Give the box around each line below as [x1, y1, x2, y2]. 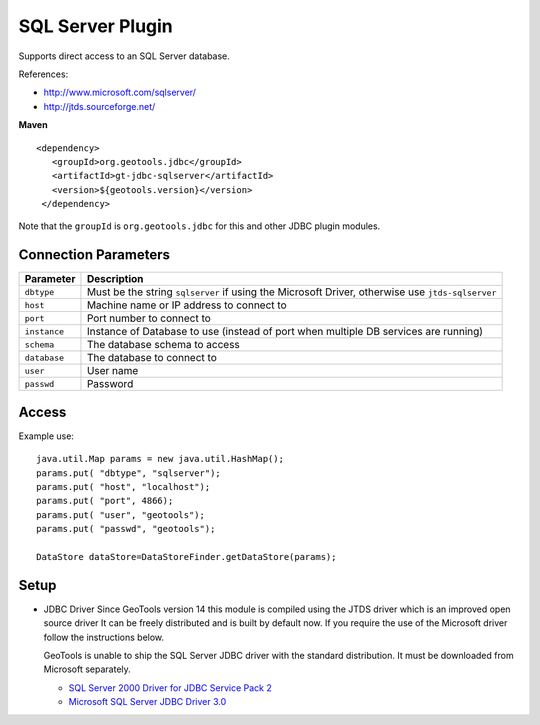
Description [86, 272, 144, 286]
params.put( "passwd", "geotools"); [36, 523, 216, 535]
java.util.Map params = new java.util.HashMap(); [36, 453, 285, 465]
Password [86, 377, 134, 391]
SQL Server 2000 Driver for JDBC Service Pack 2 [68, 681, 272, 694]
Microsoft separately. [43, 663, 132, 675]
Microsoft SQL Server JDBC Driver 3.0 [68, 696, 227, 708]
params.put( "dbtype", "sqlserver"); [36, 467, 222, 479]
